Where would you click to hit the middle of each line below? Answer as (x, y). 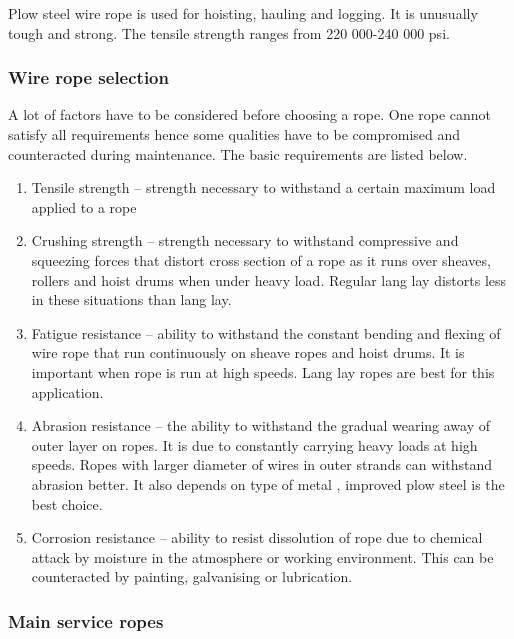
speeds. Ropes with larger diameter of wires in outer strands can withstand (262, 464)
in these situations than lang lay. (131, 299)
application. (67, 391)
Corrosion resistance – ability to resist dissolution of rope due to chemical (257, 537)
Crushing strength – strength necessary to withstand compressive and (245, 240)
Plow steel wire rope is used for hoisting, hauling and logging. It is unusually (243, 13)
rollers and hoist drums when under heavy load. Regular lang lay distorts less (269, 279)
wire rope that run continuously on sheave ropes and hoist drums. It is (248, 352)
